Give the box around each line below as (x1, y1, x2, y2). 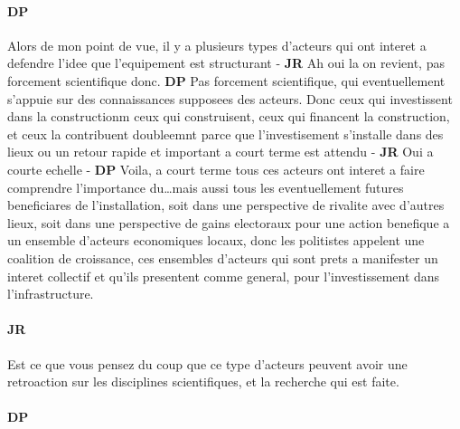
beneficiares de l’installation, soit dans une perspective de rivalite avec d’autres (7, 195, 445, 214)
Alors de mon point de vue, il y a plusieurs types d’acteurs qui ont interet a (7, 35, 427, 54)
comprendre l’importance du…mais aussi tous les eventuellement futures (7, 177, 404, 196)
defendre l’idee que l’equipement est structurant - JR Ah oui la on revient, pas (7, 53, 445, 72)
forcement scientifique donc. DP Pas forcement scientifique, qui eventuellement (7, 71, 446, 90)
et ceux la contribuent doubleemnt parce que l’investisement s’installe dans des (7, 124, 444, 143)
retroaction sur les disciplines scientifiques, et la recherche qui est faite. (7, 372, 399, 391)
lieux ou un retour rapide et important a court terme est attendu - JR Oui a (7, 142, 434, 161)
